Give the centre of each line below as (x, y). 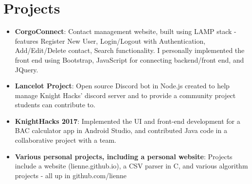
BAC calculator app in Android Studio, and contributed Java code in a (121, 130)
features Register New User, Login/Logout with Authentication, (110, 41)
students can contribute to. (55, 105)
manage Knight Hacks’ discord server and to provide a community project (125, 95)
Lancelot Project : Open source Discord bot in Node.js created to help (122, 86)
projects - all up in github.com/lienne (71, 175)
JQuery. (27, 69)
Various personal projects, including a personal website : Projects (124, 156)
